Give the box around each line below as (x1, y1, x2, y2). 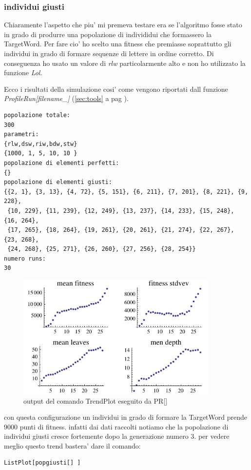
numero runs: (4, 255, 46, 262)
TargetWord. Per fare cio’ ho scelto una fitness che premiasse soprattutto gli (4, 39, 232, 49)
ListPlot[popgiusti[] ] (4, 459, 81, 466)
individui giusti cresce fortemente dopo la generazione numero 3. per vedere (4, 431, 230, 441)
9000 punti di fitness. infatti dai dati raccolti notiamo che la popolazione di (4, 421, 229, 431)
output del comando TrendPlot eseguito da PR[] (23, 395, 168, 406)
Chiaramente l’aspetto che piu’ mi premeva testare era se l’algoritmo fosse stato (4, 20, 242, 30)
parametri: (4, 131, 39, 138)
